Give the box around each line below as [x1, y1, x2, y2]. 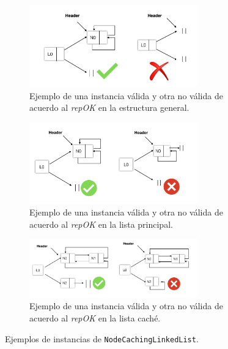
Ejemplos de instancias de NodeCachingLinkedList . [5, 332, 199, 345]
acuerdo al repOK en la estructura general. [29, 101, 189, 114]
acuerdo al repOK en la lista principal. [29, 217, 173, 230]
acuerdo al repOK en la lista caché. [29, 312, 161, 324]
